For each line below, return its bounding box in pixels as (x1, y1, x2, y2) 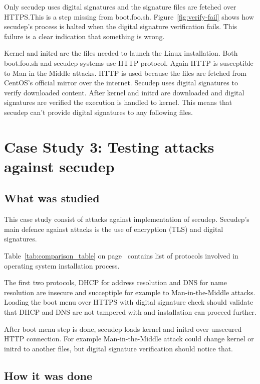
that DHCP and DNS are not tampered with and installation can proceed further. (4, 307, 256, 317)
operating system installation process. (4, 260, 120, 271)
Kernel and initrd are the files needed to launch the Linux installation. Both (4, 48, 238, 58)
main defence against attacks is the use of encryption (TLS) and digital (4, 223, 223, 234)
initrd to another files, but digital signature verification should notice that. (4, 343, 233, 353)
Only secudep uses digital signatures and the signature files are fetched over (4, 2, 236, 12)
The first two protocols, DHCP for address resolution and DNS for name (4, 277, 227, 288)
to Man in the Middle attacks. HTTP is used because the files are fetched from (4, 67, 247, 78)
